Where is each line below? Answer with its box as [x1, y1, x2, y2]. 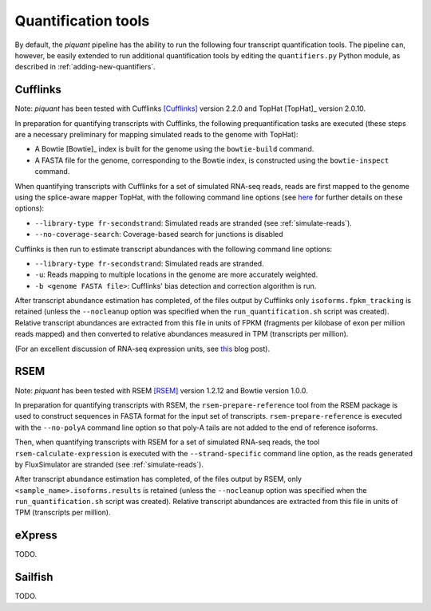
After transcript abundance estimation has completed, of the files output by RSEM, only [14, 475, 302, 484]
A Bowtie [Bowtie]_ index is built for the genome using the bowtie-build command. [34, 144, 314, 154]
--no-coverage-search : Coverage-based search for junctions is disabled [34, 230, 283, 239]
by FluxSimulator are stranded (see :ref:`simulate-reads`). [14, 459, 204, 469]
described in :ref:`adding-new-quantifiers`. [14, 62, 156, 72]
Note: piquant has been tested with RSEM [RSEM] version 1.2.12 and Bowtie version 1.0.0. [14, 385, 308, 395]
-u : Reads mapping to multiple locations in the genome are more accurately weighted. [34, 270, 318, 279]
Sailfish [14, 570, 53, 584]
